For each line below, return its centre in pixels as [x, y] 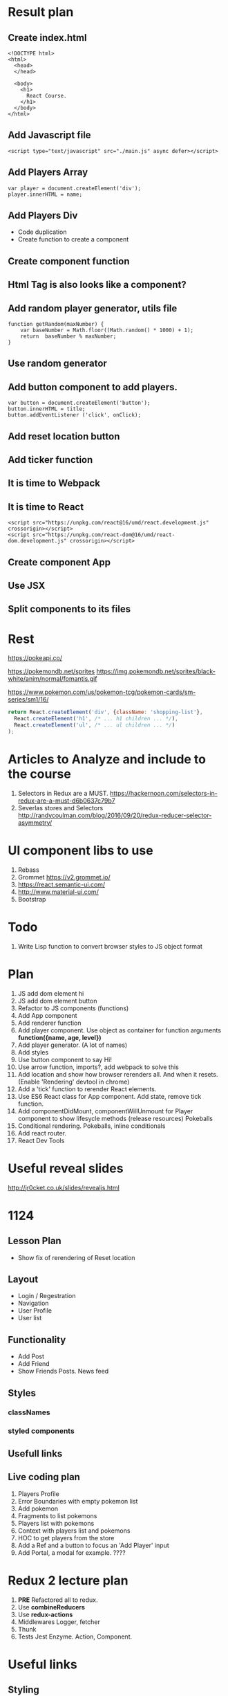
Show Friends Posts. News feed [63, 1371]
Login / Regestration [47, 1296]
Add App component [48, 1015]
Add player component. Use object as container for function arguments [120, 1030]
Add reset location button [64, 436]
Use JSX [27, 586]
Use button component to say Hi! [65, 1059]
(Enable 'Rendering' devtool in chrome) [74, 1082]
